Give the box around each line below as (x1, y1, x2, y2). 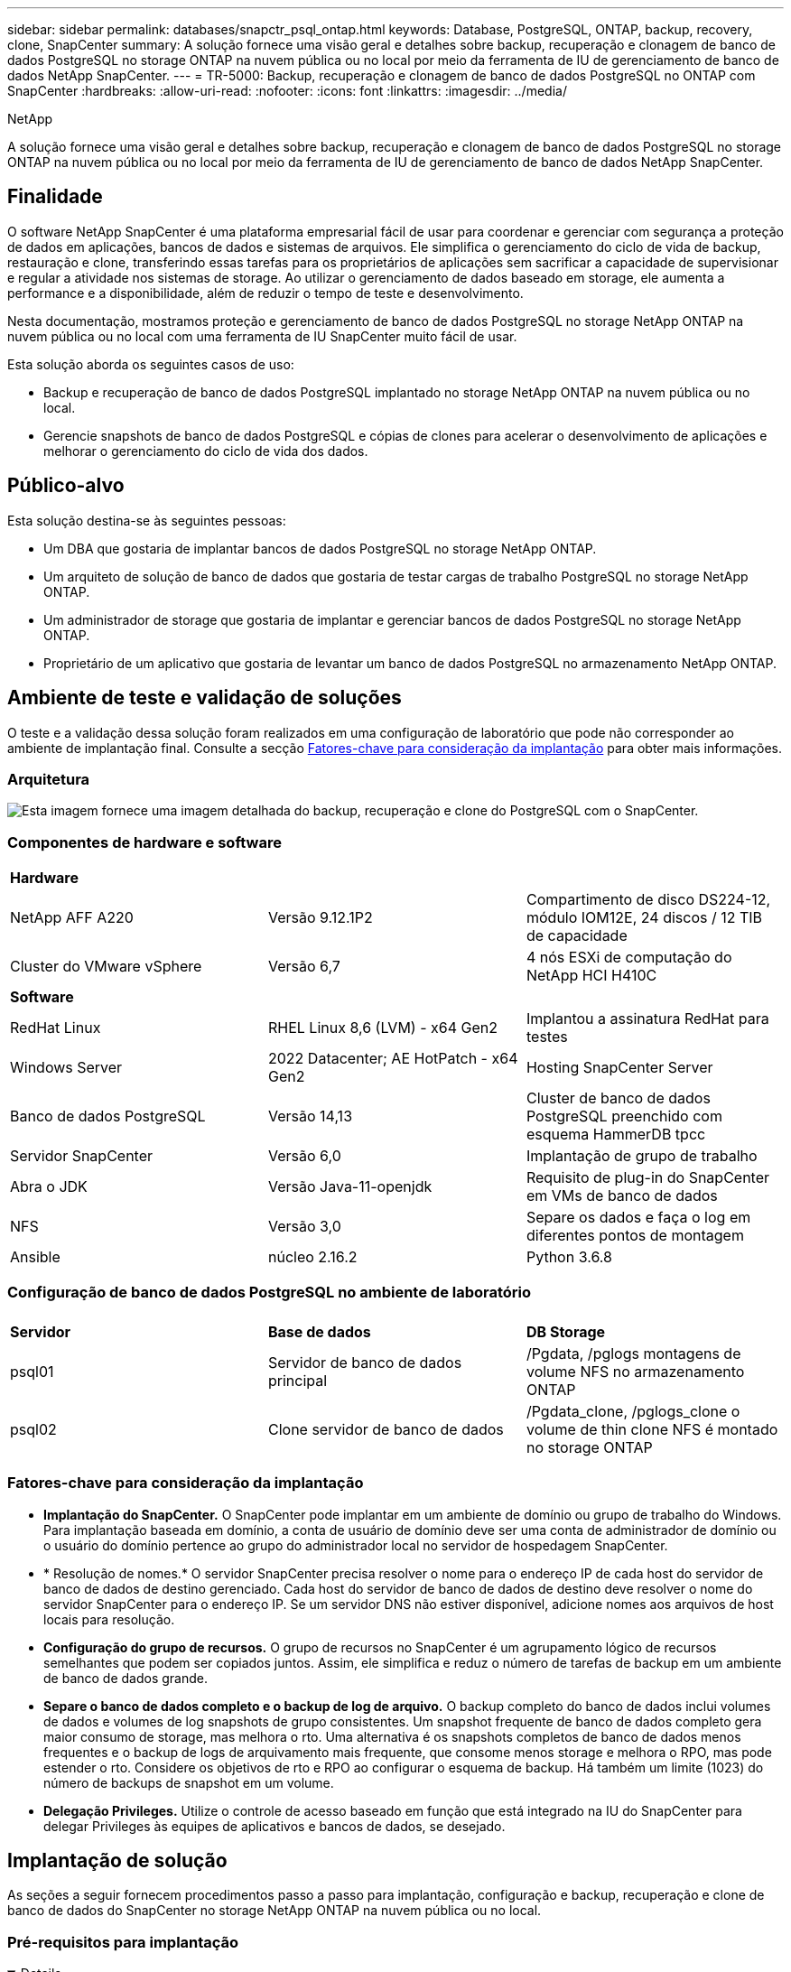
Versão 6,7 (267, 957, 340, 976)
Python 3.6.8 (526, 1248, 612, 1267)
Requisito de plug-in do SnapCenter (526, 1168, 770, 1187)
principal (267, 1371, 328, 1390)
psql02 (10, 1419, 57, 1438)
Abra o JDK (10, 1177, 88, 1196)
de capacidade (526, 926, 628, 945)
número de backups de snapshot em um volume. (43, 1774, 334, 1791)
